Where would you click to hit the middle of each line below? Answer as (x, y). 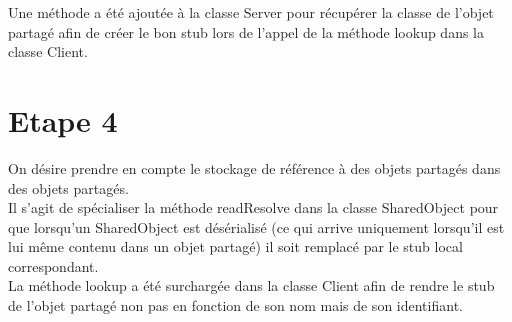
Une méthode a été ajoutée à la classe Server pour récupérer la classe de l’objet (251, 12)
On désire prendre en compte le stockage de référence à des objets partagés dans (254, 167)
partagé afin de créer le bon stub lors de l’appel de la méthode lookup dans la (246, 31)
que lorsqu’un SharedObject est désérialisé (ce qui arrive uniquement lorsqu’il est (256, 226)
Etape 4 (63, 119)
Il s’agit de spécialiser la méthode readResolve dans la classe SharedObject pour (253, 207)
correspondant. (53, 265)
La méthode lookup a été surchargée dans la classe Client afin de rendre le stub (251, 285)
